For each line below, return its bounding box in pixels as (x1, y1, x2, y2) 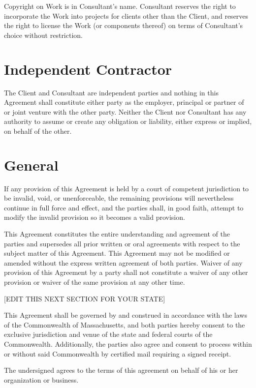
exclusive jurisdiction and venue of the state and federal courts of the (4, 329, 213, 339)
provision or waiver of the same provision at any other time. (4, 276, 185, 287)
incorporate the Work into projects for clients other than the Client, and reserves (4, 10, 249, 21)
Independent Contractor (4, 59, 172, 79)
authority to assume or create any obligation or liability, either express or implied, (4, 116, 252, 126)
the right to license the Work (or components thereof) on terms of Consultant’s (4, 20, 243, 30)
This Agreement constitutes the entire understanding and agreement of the (4, 228, 230, 239)
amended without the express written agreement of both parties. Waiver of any (4, 257, 243, 268)
